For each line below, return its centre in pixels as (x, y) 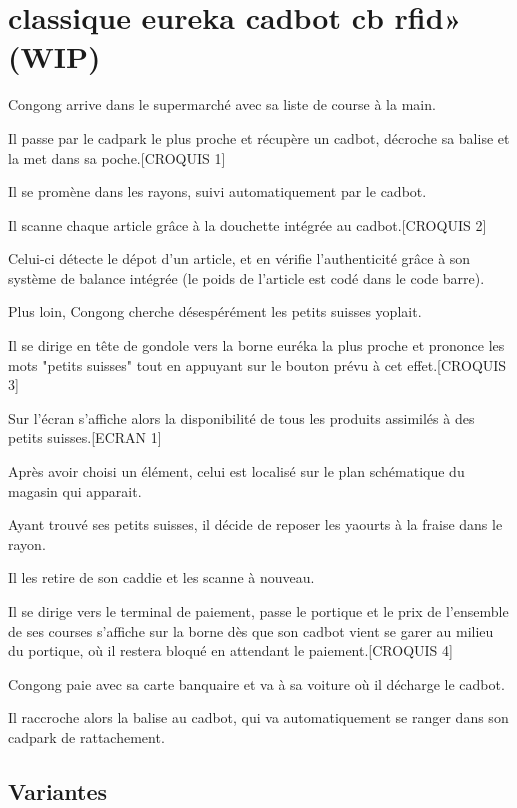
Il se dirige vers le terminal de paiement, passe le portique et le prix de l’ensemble (258, 611)
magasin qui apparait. (75, 490)
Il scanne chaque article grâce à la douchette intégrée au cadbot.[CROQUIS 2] (247, 224)
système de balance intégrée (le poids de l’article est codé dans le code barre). (246, 277)
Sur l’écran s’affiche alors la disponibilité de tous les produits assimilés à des (241, 417)
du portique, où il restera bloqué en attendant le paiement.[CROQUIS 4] (230, 650)
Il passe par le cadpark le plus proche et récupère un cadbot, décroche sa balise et (259, 137)
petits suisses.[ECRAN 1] (85, 437)
